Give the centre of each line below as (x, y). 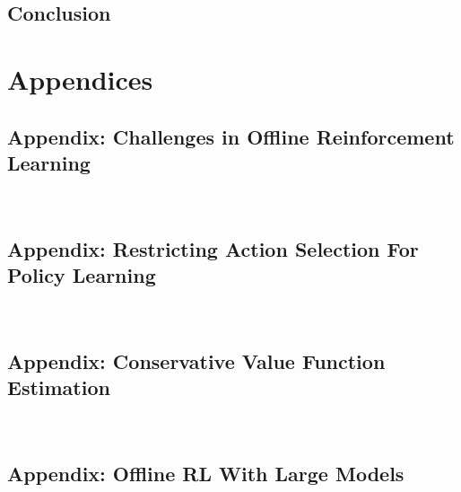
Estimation (59, 387)
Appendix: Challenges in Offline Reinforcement (231, 136)
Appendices (80, 79)
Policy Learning (82, 275)
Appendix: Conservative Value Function (196, 360)
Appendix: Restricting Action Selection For (213, 248)
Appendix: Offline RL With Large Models (206, 474)
